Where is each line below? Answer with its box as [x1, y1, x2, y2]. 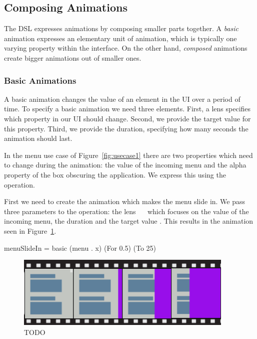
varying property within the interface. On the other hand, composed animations [4, 43, 247, 53]
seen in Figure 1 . [4, 225, 56, 236]
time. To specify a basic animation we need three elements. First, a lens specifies [4, 103, 251, 114]
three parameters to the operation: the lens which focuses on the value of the [4, 206, 249, 216]
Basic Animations [4, 74, 76, 86]
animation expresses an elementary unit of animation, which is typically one [4, 33, 237, 43]
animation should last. [4, 133, 72, 143]
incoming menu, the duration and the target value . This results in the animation [4, 216, 253, 226]
